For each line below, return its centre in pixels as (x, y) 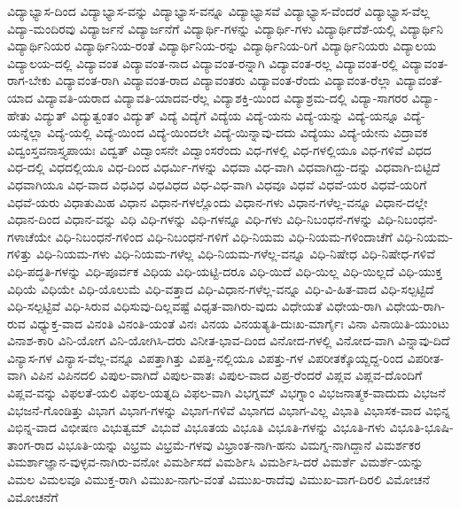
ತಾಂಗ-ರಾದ (31, 444)
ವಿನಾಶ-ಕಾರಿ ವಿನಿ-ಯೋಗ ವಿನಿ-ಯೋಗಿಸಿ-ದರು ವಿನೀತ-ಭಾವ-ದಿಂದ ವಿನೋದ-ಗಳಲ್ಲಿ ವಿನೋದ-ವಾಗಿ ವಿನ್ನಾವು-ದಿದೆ (229, 340)
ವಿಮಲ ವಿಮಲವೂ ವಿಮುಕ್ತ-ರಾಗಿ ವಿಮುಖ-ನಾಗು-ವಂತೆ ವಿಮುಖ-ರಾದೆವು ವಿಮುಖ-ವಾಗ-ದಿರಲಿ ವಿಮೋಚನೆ (218, 479)
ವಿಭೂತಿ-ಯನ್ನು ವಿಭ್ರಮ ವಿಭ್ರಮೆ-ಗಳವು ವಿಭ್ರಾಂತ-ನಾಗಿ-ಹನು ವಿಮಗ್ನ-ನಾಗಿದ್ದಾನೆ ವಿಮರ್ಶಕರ (239, 444)
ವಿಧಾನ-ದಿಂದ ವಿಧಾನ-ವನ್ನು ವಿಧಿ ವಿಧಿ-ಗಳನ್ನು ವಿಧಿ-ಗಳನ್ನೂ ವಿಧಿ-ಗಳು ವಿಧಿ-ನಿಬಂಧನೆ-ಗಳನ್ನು (190, 219)
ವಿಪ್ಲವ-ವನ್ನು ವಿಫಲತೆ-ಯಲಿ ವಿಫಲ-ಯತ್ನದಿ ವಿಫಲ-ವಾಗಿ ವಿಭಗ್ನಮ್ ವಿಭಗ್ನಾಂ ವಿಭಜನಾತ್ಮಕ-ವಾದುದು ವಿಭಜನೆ (226, 393)
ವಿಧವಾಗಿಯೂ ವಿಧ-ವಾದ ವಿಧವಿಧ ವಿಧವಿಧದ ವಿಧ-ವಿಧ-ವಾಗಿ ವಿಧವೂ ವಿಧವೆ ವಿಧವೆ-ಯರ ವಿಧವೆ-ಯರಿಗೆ (217, 184)
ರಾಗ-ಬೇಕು (29, 80)
